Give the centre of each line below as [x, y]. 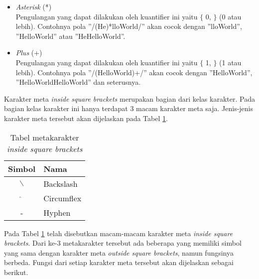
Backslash [61, 183]
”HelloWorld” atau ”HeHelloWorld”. [70, 36]
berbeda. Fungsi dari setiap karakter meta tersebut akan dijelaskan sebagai [119, 262]
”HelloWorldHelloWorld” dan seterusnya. [78, 82]
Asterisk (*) [34, 6]
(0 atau [230, 16]
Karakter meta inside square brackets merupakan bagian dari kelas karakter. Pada [129, 98]
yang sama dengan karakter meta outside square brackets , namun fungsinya [119, 252]
